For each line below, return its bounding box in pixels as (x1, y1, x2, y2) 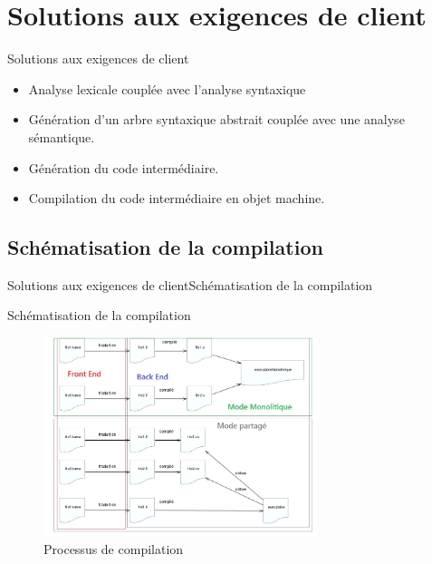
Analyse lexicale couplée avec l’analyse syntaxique (28, 79, 306, 98)
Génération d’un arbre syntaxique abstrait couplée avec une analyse (28, 110, 405, 129)
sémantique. (28, 127, 95, 146)
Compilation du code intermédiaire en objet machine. (28, 189, 325, 208)
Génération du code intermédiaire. (28, 158, 219, 177)
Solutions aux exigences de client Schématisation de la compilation (7, 275, 373, 294)
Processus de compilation (43, 540, 184, 559)
